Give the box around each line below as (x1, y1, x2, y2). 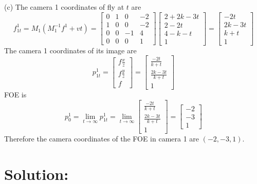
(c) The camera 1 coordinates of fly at (4, 2, 124, 12)
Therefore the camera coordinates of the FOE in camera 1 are (4, 133, 199, 144)
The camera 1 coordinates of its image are (4, 45, 137, 55)
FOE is (4, 89, 27, 100)
